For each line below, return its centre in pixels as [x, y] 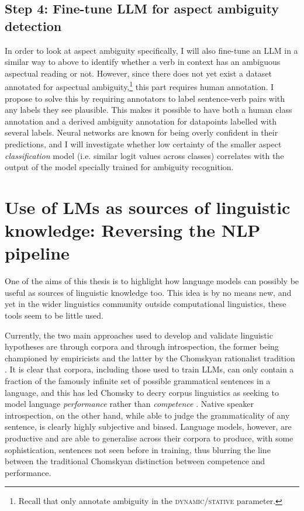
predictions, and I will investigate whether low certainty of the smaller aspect [143, 144]
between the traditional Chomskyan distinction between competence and [135, 461]
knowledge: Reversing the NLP [133, 230]
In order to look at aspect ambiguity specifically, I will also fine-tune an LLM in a [151, 50]
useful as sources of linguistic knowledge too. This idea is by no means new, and [148, 292]
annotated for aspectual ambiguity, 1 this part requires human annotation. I [139, 86]
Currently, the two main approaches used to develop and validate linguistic [139, 335]
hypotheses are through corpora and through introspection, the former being [142, 346]
